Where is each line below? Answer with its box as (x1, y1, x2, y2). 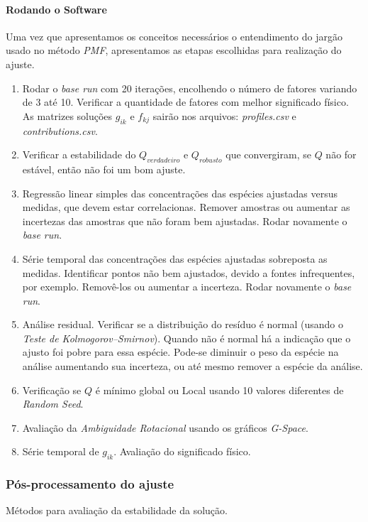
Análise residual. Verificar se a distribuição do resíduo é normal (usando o (22, 317, 344, 332)
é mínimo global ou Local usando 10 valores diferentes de (95, 382, 344, 397)
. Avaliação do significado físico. (113, 444, 251, 459)
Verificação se (22, 382, 82, 397)
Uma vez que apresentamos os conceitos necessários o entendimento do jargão (6, 28, 343, 43)
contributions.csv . (22, 123, 98, 138)
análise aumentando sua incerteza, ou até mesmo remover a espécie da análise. (22, 359, 363, 374)
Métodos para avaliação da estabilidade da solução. (6, 503, 228, 518)
